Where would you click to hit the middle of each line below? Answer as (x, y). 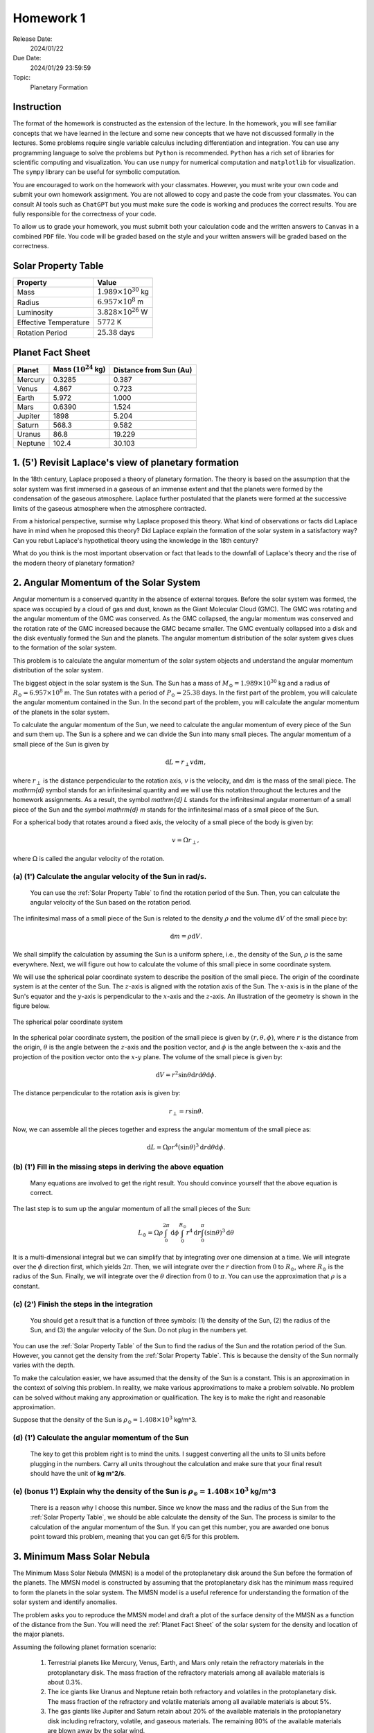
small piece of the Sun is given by (61, 744)
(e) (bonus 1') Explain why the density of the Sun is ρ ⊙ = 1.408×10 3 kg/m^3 (144, 1491)
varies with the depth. (44, 1365)
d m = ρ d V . (186, 936)
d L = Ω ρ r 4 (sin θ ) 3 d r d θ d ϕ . (186, 1147)
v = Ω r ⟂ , (186, 841)
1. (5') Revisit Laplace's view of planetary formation (126, 463)
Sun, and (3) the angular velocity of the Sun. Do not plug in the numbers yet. (139, 1330)
